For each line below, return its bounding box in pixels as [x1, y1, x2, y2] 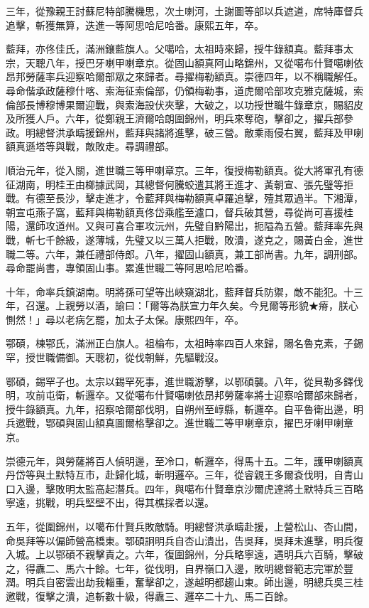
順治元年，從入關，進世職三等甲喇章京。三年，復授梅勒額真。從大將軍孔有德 [6, 162, 363, 177]
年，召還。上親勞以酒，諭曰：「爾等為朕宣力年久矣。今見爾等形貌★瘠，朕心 [6, 298, 358, 313]
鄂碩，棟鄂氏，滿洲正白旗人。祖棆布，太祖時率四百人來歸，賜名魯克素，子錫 [6, 336, 363, 351]
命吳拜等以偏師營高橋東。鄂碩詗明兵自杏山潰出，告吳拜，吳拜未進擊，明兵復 [6, 533, 363, 548]
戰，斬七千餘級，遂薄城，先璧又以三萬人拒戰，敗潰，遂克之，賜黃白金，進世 [6, 232, 363, 247]
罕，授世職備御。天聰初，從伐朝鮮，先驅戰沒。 [6, 350, 224, 365]
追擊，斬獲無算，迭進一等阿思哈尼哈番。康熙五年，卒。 [6, 17, 264, 32]
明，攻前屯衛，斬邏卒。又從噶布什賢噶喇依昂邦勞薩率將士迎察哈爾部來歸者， [6, 388, 363, 402]
